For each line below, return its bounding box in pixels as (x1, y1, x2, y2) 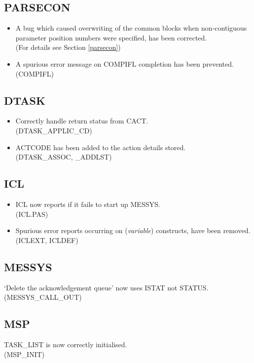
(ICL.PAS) (15, 208, 48, 219)
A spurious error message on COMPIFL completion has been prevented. (15, 58, 234, 69)
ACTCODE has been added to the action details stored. (15, 142, 186, 152)
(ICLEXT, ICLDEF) (15, 235, 78, 245)
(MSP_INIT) (4, 349, 45, 359)
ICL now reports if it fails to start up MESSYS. (15, 199, 160, 209)
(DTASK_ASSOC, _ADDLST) (15, 152, 112, 162)
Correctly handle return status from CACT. (15, 116, 148, 126)
